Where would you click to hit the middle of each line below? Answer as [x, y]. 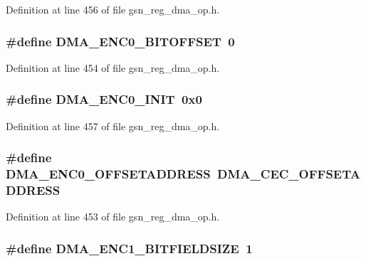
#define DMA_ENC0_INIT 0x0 [104, 99]
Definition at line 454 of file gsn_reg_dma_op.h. [113, 67]
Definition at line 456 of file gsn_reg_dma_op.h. [113, 9]
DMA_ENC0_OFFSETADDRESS [108, 174]
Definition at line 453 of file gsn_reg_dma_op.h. [113, 217]
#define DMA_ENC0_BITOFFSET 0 [120, 41]
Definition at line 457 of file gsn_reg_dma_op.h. [113, 126]
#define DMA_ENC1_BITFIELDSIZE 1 [129, 248]
